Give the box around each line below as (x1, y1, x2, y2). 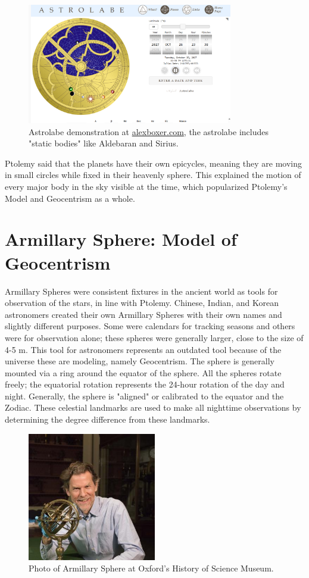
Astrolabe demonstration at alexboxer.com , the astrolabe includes (29, 125, 269, 138)
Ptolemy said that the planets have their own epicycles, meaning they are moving (5, 157, 302, 169)
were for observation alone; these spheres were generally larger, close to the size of (5, 331, 304, 343)
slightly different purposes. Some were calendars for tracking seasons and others (5, 320, 295, 332)
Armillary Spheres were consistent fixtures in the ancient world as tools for (5, 285, 278, 297)
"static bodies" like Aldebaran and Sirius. (29, 137, 179, 149)
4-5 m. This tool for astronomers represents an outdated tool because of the (5, 343, 282, 355)
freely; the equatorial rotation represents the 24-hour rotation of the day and (5, 378, 285, 390)
